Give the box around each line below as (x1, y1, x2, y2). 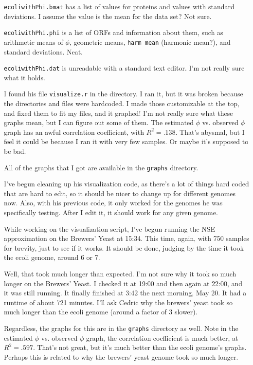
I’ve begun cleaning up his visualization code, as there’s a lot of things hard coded (4, 179, 249, 189)
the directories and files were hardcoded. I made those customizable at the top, (4, 98, 239, 109)
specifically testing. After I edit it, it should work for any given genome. (4, 207, 218, 218)
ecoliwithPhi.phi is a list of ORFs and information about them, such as (4, 27, 223, 37)
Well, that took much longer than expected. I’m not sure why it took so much (4, 269, 236, 279)
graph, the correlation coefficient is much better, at (86, 332, 238, 343)
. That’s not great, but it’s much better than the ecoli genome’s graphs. (33, 342, 247, 352)
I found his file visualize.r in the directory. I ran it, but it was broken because (4, 89, 243, 99)
